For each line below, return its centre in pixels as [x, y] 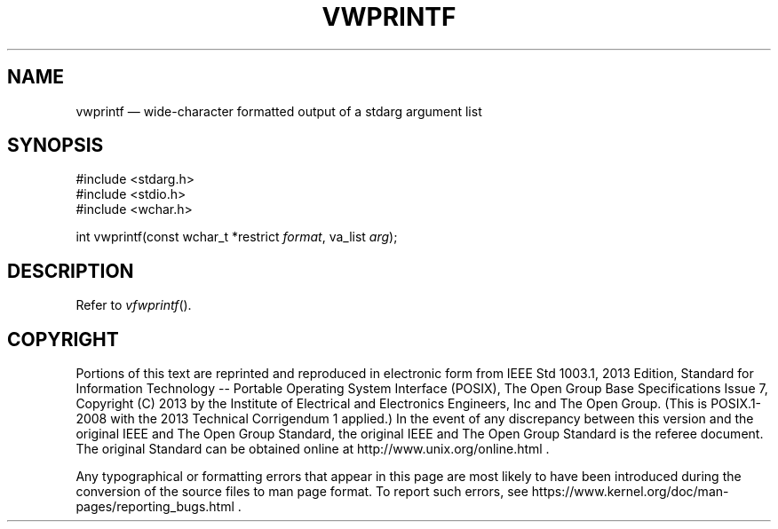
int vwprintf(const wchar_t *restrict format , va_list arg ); [237, 237]
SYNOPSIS [56, 146]
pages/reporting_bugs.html [155, 507]
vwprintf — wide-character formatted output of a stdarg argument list [279, 111]
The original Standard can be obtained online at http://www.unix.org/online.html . [313, 449]
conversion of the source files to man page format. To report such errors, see [302, 492]
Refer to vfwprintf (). [134, 305]
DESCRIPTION [71, 271]
